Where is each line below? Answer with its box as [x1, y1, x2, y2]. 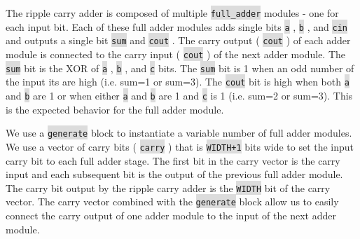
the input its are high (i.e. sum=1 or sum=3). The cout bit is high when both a [6, 74, 349, 89]
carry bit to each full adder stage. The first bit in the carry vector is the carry [6, 153, 340, 168]
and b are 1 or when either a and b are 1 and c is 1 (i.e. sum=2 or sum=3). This [6, 88, 353, 102]
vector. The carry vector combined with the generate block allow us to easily [6, 194, 339, 209]
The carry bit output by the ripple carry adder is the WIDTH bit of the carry [6, 180, 331, 195]
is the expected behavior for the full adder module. [6, 102, 224, 116]
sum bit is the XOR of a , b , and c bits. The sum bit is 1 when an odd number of [6, 60, 354, 75]
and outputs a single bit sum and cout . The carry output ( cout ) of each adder [6, 33, 351, 48]
